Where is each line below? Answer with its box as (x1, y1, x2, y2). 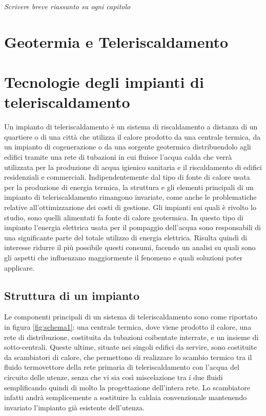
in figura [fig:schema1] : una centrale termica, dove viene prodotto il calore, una (4, 321, 252, 332)
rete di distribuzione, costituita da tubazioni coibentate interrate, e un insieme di (4, 331, 259, 342)
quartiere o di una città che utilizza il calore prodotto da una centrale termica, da (4, 131, 261, 142)
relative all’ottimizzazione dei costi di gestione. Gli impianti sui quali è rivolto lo (4, 202, 256, 213)
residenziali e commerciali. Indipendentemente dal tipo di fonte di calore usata (4, 172, 250, 182)
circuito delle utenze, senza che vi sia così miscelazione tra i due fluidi (4, 371, 223, 382)
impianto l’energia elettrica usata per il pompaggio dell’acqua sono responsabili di (4, 222, 261, 233)
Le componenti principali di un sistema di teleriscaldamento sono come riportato (4, 311, 257, 322)
